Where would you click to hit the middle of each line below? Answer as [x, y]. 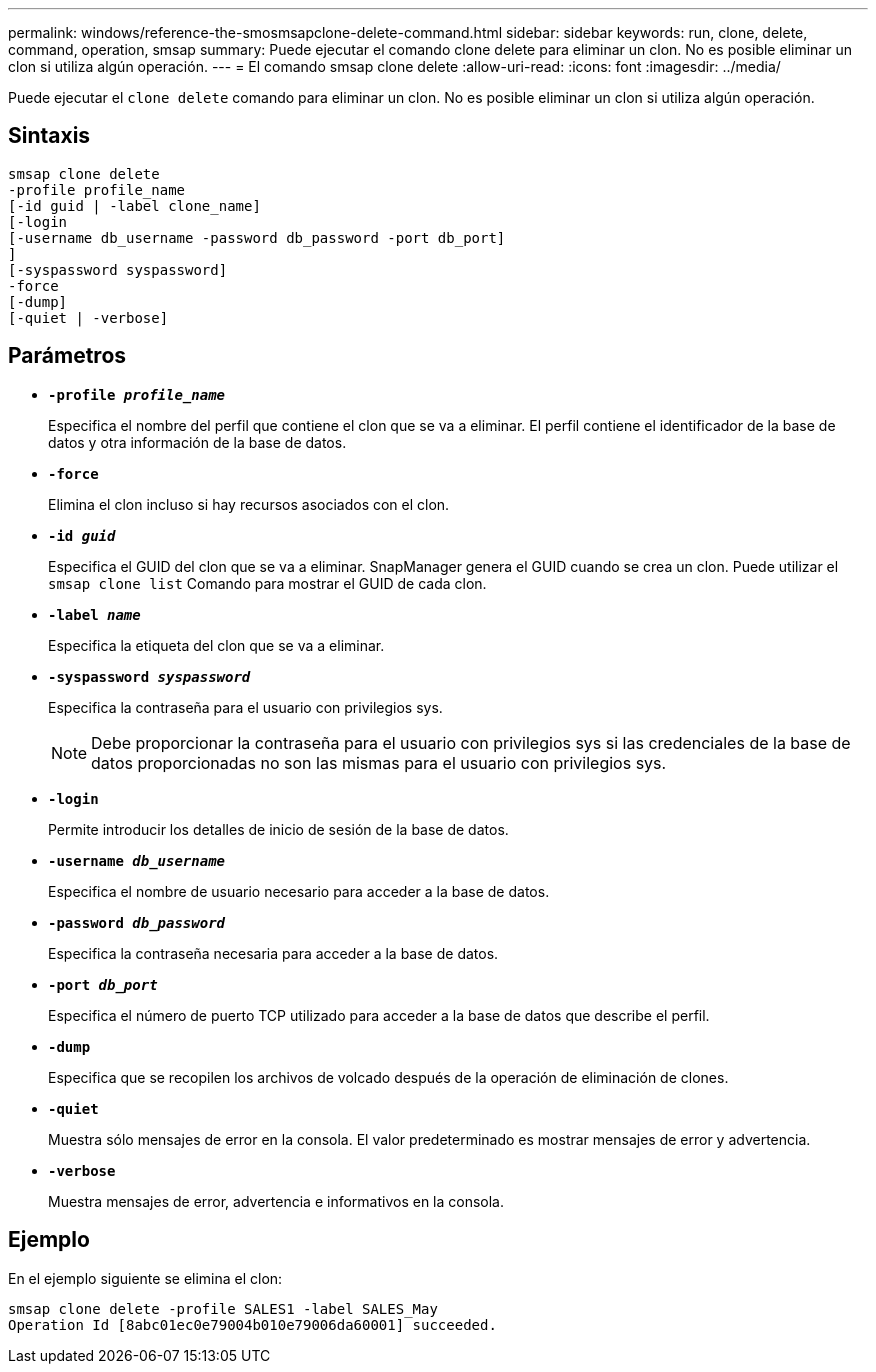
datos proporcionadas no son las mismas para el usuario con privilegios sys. [379, 762]
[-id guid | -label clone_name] [134, 205]
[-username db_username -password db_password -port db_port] [257, 237]
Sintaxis [49, 136]
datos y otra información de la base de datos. [197, 442]
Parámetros [67, 356]
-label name [94, 614]
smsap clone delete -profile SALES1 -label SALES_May [223, 1308]
